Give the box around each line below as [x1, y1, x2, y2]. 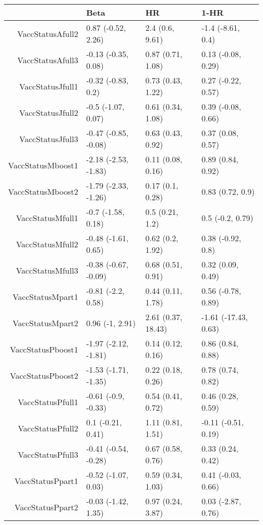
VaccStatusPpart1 [14, 474, 78, 487]
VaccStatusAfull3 [17, 54, 78, 66]
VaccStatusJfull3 [19, 133, 78, 145]
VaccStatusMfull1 [16, 211, 78, 224]
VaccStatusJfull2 [19, 106, 78, 118]
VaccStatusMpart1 [12, 290, 78, 302]
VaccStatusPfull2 [18, 422, 78, 434]
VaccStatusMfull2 [16, 238, 78, 250]
